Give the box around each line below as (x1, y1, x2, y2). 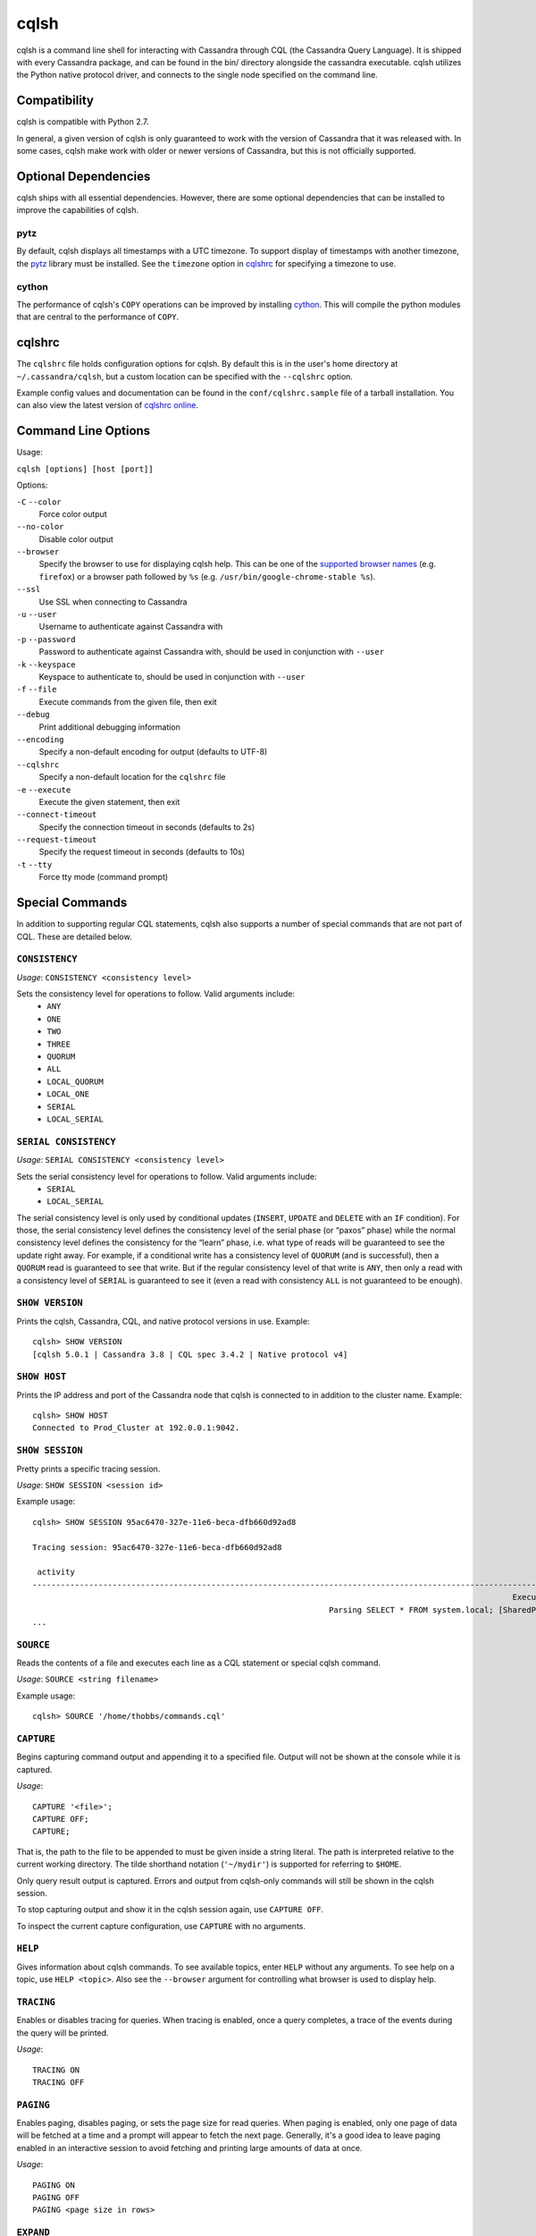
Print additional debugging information (38, 721, 180, 733)
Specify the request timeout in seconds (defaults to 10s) (38, 846, 246, 858)
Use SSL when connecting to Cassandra (38, 596, 188, 607)
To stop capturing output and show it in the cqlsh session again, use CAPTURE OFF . (16, 1904, 324, 1915)
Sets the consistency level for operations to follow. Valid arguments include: (16, 988, 295, 999)
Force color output (38, 508, 107, 519)
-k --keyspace (16, 659, 76, 670)
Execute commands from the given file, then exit (38, 696, 218, 707)
